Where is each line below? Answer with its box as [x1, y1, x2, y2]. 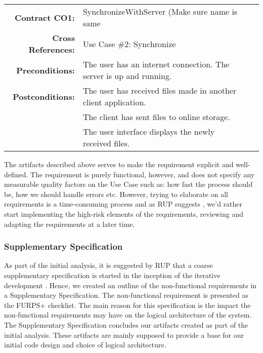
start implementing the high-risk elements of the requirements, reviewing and [4, 208, 243, 219]
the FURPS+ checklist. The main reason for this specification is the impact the [4, 299, 251, 310]
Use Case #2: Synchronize [82, 37, 176, 50]
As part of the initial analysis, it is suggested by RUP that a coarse [4, 260, 213, 270]
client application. [82, 96, 146, 108]
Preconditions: [16, 64, 75, 76]
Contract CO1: [15, 11, 75, 23]
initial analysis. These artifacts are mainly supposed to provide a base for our [4, 329, 244, 340]
